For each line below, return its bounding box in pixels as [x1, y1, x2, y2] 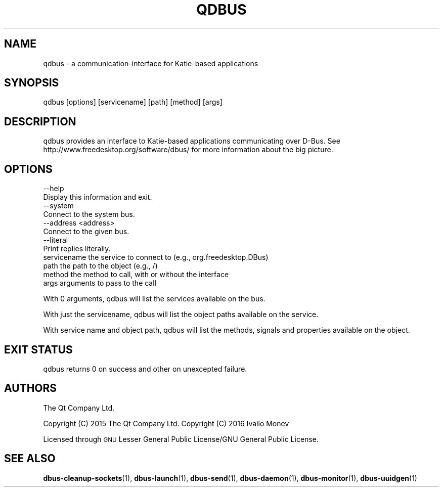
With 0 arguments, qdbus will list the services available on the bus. [43, 294, 265, 303]
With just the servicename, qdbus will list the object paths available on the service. [43, 310, 319, 319]
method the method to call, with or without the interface [43, 270, 229, 279]
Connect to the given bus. [43, 227, 129, 236]
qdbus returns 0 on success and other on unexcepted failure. [43, 364, 247, 373]
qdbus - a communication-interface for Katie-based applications [43, 59, 258, 68]
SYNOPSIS [4, 76, 59, 90]
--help [43, 184, 64, 193]
